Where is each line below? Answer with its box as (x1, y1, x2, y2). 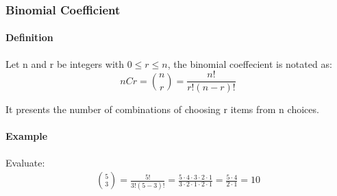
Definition (5, 30, 53, 45)
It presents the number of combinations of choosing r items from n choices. (5, 102, 319, 117)
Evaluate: (5, 155, 45, 169)
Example (5, 129, 48, 143)
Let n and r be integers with (5, 56, 125, 71)
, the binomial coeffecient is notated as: (167, 56, 332, 71)
